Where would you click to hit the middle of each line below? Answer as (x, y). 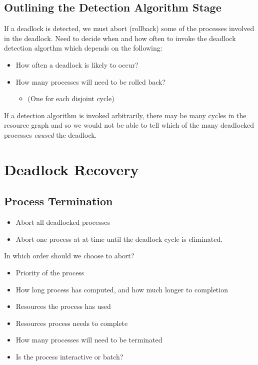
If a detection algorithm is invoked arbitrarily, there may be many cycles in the (125, 115)
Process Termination (58, 201)
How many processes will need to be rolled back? (91, 81)
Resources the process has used (63, 306)
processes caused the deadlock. (50, 134)
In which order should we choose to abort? (69, 256)
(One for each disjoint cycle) (71, 98)
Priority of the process (50, 272)
